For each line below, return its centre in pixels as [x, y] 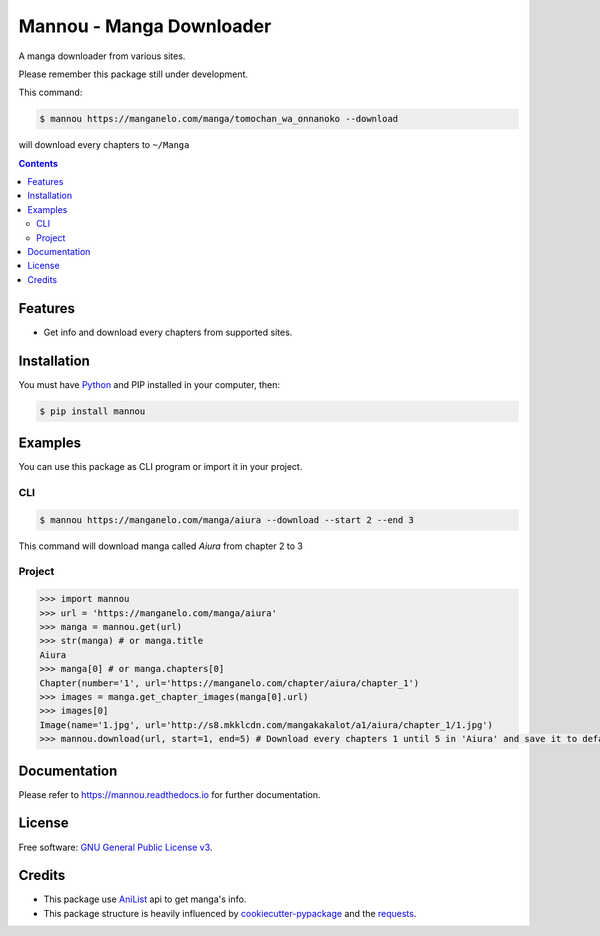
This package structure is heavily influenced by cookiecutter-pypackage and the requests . [230, 913]
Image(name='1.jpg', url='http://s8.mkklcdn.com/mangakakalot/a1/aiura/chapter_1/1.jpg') [266, 724]
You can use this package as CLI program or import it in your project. [160, 467]
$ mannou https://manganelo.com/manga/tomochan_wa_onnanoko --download [219, 119]
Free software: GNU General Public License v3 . [115, 847]
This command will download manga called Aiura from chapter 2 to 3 [161, 546]
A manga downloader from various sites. [102, 56]
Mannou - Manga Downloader [145, 26]
